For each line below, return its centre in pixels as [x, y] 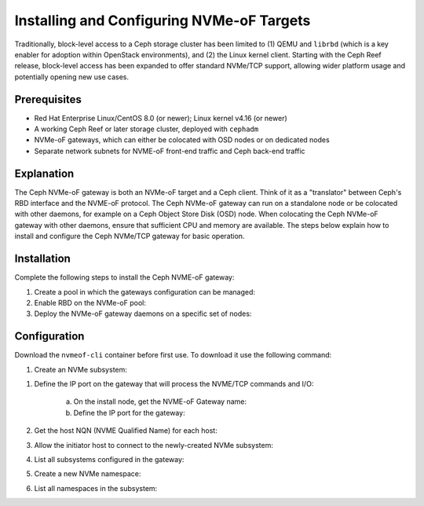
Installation [42, 259]
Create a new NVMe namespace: [88, 474]
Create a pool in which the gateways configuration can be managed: [144, 291]
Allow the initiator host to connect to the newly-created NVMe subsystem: [154, 445]
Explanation [44, 173]
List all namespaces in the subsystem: [96, 488]
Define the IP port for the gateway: [129, 412]
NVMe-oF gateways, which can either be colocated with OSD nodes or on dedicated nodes [182, 140]
